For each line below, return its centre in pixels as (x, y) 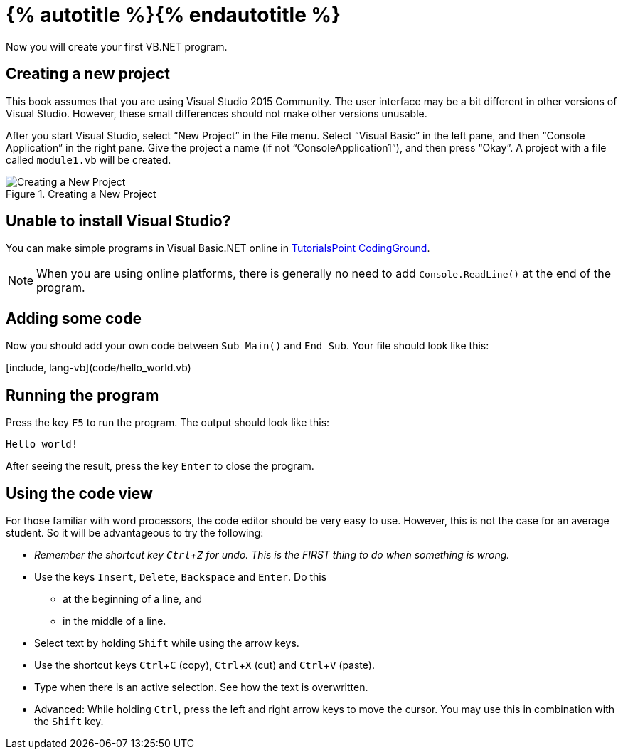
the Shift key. (69, 721)
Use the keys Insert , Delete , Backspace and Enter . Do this (181, 576)
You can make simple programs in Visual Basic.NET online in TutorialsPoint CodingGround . (218, 248)
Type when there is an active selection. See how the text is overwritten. (201, 687)
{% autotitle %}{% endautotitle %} (174, 15)
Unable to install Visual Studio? (118, 221)
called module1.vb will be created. (89, 159)
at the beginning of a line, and (132, 598)
